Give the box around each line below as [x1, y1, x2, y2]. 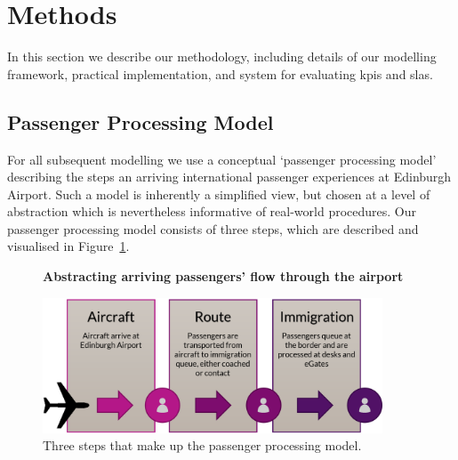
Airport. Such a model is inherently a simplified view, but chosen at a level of [7, 184, 430, 203]
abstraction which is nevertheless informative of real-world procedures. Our [7, 202, 416, 221]
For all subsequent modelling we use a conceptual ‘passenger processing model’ [7, 149, 437, 168]
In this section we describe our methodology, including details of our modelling [7, 47, 437, 66]
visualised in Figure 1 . [7, 237, 130, 255]
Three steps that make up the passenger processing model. [43, 436, 362, 455]
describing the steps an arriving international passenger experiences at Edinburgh [7, 167, 452, 186]
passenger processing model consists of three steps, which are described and [7, 219, 419, 238]
